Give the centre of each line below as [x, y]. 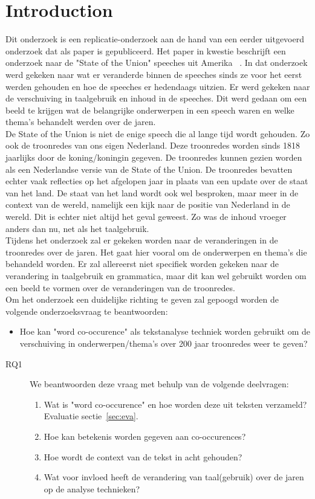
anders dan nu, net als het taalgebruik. [77, 228]
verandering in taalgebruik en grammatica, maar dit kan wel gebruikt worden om [156, 275]
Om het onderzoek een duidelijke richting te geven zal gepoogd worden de [142, 299]
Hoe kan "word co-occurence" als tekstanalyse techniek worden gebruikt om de [165, 331]
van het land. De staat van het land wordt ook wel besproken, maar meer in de [152, 192]
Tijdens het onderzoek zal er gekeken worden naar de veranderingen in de [142, 240]
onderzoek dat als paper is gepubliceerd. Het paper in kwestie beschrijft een [146, 50]
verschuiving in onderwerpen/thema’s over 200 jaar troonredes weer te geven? [164, 343]
